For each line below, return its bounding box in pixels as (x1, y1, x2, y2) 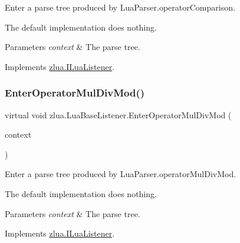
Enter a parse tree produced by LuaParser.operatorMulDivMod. (5, 168, 236, 180)
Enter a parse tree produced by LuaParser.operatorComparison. (5, 1, 235, 13)
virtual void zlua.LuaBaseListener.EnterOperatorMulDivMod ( (5, 108, 232, 121)
